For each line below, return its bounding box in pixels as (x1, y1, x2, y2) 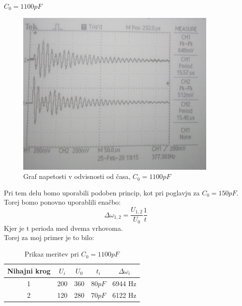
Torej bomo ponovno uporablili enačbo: (4, 197, 121, 207)
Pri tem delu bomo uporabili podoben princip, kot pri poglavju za (4, 187, 200, 197)
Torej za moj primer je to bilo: (4, 232, 94, 242)
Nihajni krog (7, 265, 51, 275)
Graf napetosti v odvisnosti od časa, (23, 171, 131, 181)
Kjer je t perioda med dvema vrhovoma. (4, 223, 123, 233)
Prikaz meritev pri (24, 249, 79, 259)
